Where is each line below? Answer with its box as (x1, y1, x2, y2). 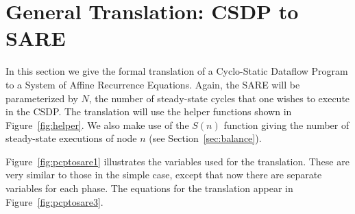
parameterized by (5, 91, 78, 105)
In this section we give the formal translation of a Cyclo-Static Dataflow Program (5, 64, 348, 78)
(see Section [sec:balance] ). (149, 131, 262, 145)
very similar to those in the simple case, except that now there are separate (5, 167, 322, 182)
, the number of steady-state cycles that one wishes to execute (88, 91, 350, 105)
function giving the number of (223, 117, 350, 132)
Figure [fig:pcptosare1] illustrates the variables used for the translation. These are (5, 154, 350, 168)
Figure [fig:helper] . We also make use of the (5, 117, 189, 132)
